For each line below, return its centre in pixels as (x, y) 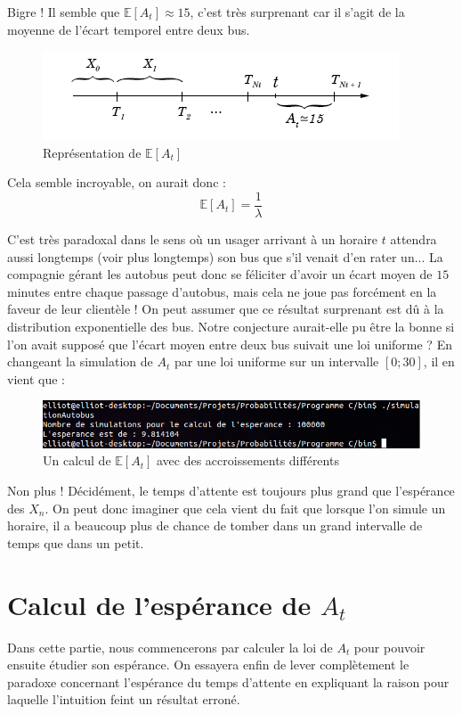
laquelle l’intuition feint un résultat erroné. (124, 699)
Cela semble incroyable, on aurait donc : (117, 182)
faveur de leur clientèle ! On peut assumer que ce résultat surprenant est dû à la (226, 309)
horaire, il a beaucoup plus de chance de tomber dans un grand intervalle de (215, 525)
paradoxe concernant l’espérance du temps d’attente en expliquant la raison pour (228, 681)
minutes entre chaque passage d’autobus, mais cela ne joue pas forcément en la (222, 291)
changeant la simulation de (80, 361)
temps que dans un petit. (76, 542)
